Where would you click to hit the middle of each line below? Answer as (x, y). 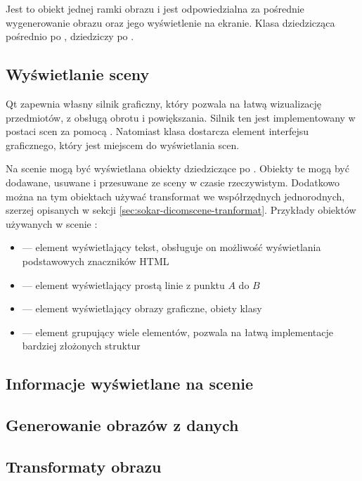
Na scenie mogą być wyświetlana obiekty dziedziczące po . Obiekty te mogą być (177, 168)
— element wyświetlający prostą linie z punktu (123, 284)
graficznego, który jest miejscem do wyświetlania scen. (123, 145)
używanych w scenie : (52, 223)
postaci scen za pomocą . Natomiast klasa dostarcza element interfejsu (157, 131)
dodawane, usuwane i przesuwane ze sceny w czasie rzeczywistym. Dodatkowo (173, 182)
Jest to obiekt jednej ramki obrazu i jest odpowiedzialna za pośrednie (155, 8)
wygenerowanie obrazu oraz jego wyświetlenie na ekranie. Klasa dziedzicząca (170, 22)
